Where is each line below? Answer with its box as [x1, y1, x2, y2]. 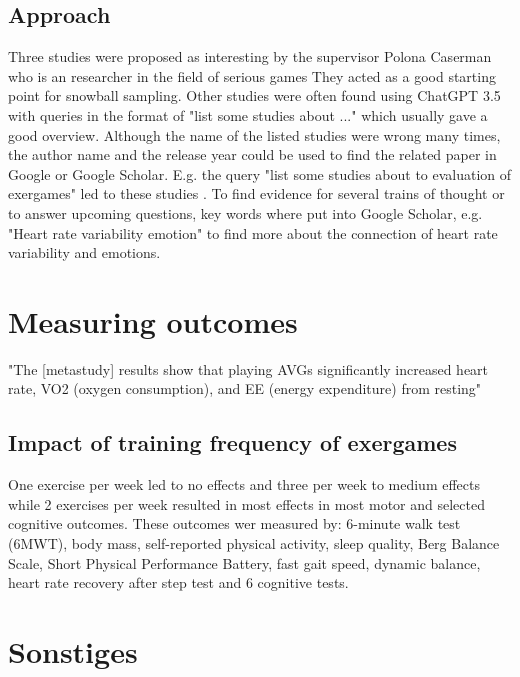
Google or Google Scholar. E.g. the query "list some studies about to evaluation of [8, 163, 512, 184]
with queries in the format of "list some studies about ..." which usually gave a [8, 104, 488, 125]
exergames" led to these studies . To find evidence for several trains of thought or [8, 183, 505, 204]
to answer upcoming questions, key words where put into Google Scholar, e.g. [8, 202, 483, 223]
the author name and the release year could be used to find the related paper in [8, 144, 497, 165]
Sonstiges [8, 631, 138, 671]
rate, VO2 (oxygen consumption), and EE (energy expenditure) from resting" [8, 378, 482, 399]
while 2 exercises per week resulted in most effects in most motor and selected [8, 493, 485, 514]
